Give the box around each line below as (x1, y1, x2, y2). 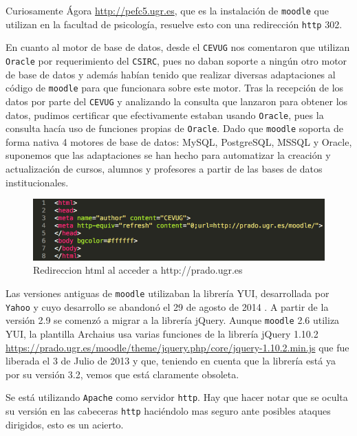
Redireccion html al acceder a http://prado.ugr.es (33, 263, 243, 277)
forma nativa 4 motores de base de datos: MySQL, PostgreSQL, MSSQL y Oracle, (6, 134, 352, 149)
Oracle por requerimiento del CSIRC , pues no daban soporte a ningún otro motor (6, 53, 347, 67)
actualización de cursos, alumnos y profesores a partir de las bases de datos (6, 162, 323, 176)
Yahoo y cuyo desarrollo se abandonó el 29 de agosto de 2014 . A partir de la (6, 299, 329, 314)
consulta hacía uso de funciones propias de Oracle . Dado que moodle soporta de (6, 121, 344, 135)
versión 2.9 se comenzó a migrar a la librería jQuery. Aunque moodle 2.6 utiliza (6, 313, 340, 327)
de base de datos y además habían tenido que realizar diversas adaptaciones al (6, 67, 336, 81)
